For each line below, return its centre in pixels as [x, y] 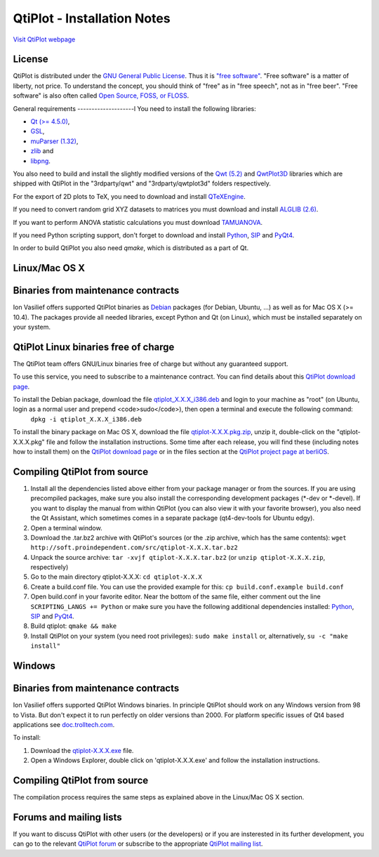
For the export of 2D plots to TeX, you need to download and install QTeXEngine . [129, 196]
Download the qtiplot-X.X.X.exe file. [82, 750]
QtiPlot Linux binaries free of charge [94, 347]
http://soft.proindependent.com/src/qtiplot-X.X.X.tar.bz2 [134, 548]
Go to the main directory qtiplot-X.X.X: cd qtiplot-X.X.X [117, 577]
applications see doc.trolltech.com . [64, 724]
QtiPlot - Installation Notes [92, 18]
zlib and [42, 151]
